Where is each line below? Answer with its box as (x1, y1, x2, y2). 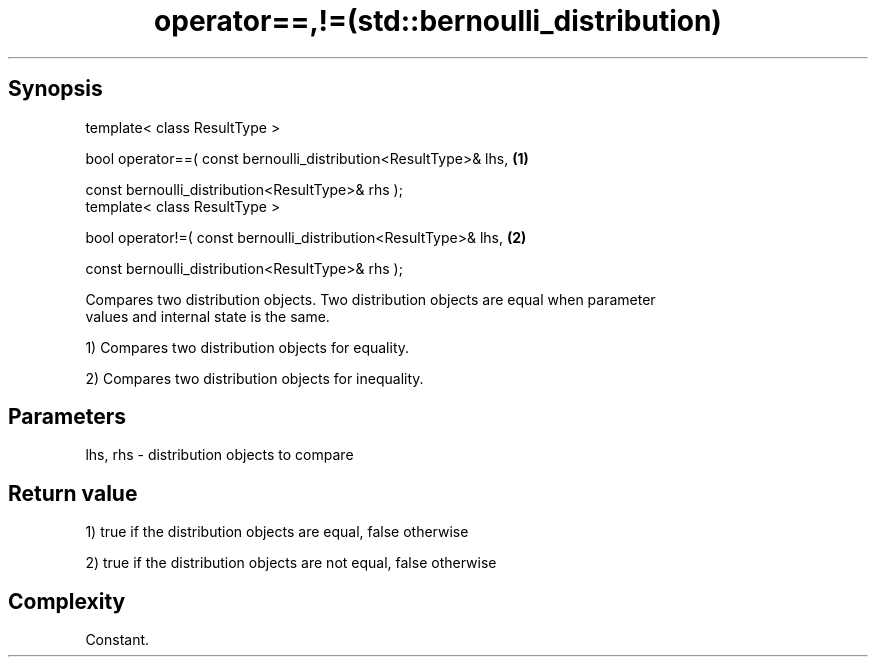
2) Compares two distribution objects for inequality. (85, 369, 424, 387)
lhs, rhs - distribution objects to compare (85, 446, 354, 464)
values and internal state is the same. (85, 307, 330, 325)
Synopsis (8, 76, 103, 102)
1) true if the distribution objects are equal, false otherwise (85, 523, 469, 541)
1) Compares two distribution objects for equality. (85, 338, 410, 356)
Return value (8, 480, 138, 506)
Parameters (8, 404, 126, 430)
